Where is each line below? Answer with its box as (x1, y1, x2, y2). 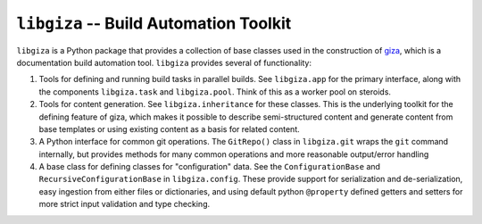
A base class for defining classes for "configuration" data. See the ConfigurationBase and (38, 162, 381, 172)
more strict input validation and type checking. (38, 199, 210, 210)
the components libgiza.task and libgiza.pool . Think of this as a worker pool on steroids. (38, 86, 392, 97)
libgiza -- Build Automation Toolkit (16, 13, 292, 33)
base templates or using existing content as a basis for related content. (38, 123, 300, 134)
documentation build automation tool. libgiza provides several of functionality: (16, 57, 312, 68)
